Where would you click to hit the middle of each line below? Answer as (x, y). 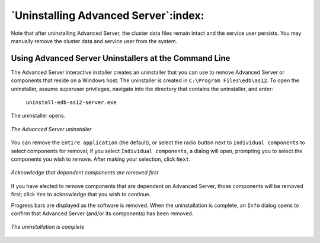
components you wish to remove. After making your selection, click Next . (101, 159)
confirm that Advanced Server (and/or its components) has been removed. (102, 213)
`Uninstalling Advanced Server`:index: (108, 15)
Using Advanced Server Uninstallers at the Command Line (121, 58)
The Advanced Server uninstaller (51, 129)
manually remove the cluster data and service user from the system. (94, 41)
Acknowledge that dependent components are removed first (85, 173)
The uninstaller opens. (38, 116)
